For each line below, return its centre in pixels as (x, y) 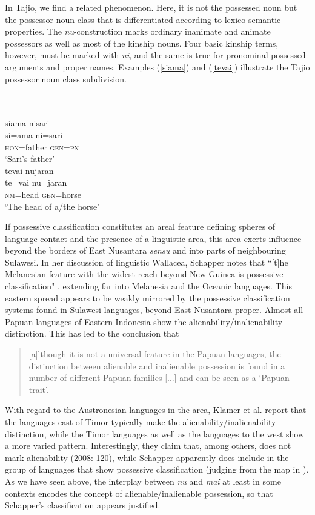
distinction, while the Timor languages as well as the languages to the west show (155, 433)
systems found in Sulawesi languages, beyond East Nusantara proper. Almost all (154, 310)
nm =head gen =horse (43, 194)
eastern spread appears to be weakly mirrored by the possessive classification (148, 298)
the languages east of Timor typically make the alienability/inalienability (141, 422)
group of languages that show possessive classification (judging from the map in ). (157, 469)
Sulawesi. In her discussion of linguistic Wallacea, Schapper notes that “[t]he (147, 262)
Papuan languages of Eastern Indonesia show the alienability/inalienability (144, 321)
